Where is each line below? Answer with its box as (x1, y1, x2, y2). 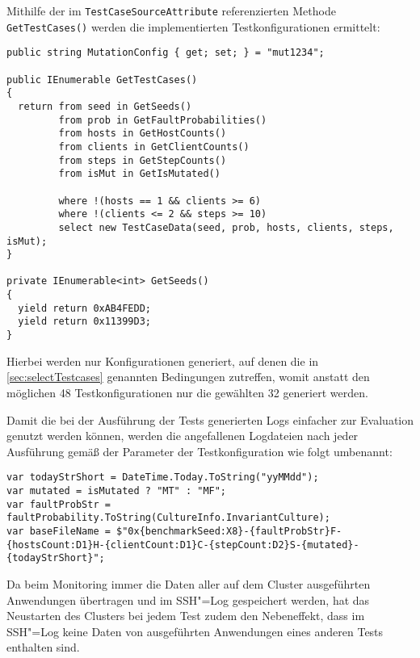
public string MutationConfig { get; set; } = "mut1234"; (6, 47, 325, 59)
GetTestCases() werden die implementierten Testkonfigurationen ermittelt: (6, 18, 380, 35)
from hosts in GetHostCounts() (58, 128, 227, 140)
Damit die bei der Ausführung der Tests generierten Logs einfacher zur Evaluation (6, 411, 414, 428)
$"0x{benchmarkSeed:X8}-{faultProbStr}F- (116, 525, 342, 537)
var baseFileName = (6, 525, 111, 537)
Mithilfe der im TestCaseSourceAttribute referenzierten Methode (6, 2, 336, 19)
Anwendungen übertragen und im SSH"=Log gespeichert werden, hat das (6, 591, 370, 608)
